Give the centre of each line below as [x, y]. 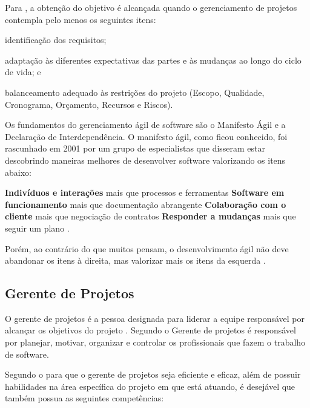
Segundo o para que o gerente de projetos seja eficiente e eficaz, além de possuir [153, 374]
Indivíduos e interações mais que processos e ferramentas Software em [145, 192]
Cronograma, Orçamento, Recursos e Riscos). [89, 104]
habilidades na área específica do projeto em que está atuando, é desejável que [150, 386]
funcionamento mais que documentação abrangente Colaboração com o [146, 204]
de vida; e [23, 72]
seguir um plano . [37, 228]
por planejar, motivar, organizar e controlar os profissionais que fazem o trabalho [155, 342]
